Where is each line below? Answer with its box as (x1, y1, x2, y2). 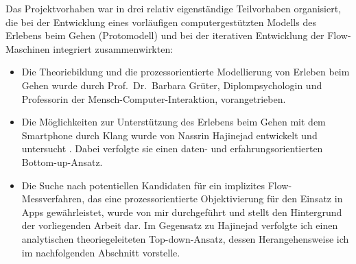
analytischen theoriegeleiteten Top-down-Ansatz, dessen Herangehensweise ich (21, 231, 349, 245)
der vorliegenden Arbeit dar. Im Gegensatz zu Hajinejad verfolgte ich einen (21, 218, 338, 232)
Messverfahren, (21, 191, 85, 206)
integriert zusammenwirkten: (53, 41, 174, 56)
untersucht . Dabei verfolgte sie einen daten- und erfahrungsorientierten (21, 141, 323, 156)
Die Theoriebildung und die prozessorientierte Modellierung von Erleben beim (21, 64, 350, 79)
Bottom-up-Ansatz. (21, 154, 103, 169)
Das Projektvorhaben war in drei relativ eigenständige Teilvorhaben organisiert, (5, 1, 342, 15)
